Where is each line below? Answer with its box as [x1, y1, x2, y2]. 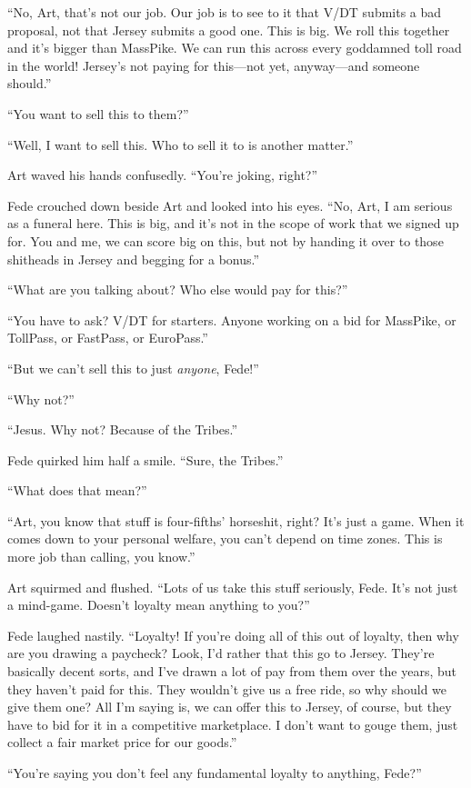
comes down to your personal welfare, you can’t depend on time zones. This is [7, 529, 443, 548]
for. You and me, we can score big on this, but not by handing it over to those [7, 231, 444, 250]
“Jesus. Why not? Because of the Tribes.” [7, 420, 238, 439]
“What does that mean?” [7, 481, 147, 500]
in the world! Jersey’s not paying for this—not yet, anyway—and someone [7, 55, 420, 75]
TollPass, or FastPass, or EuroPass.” [7, 328, 208, 347]
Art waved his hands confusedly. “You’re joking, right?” [7, 165, 318, 185]
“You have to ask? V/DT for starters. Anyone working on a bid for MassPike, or [7, 310, 456, 329]
